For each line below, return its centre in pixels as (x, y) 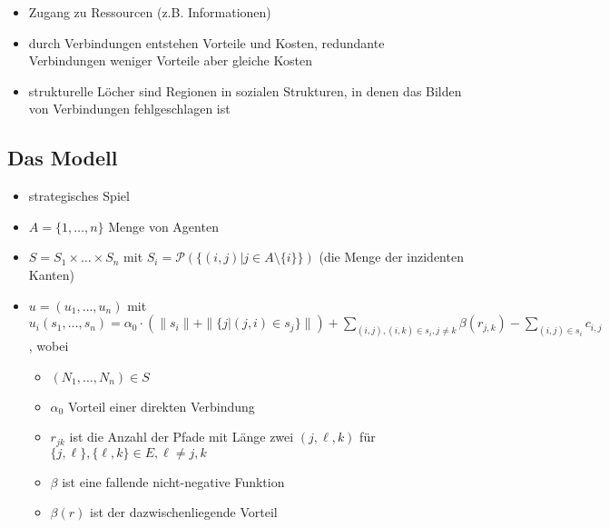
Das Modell (63, 158)
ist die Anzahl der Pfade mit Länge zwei (182, 437)
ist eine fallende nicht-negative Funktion (173, 481)
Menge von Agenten (163, 226)
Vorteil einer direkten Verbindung (161, 406)
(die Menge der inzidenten (391, 257)
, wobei (49, 345)
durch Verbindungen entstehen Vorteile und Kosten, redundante (206, 42)
